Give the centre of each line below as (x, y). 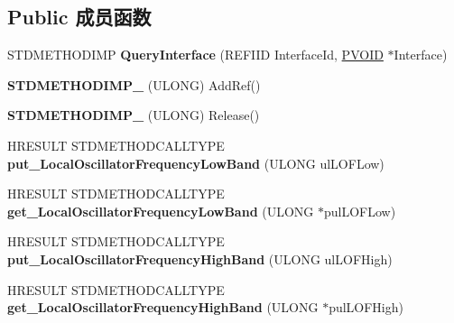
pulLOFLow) (360, 211)
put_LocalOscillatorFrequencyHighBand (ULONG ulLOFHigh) (200, 258)
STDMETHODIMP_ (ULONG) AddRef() (134, 84)
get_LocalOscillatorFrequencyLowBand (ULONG (161, 211)
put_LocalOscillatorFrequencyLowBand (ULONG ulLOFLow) (196, 163)
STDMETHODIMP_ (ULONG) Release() (134, 115)
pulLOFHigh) (366, 307)
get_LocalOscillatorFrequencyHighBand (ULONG (163, 307)
